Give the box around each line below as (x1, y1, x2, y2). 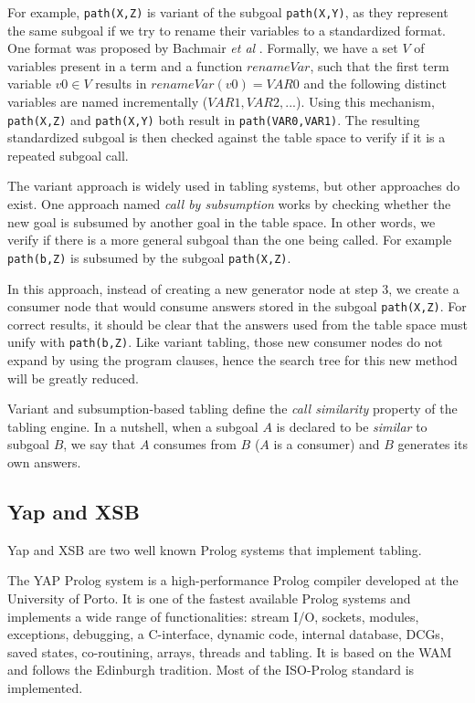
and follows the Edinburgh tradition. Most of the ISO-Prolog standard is (7, 660, 415, 679)
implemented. (7, 677, 83, 697)
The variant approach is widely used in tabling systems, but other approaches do (7, 176, 460, 195)
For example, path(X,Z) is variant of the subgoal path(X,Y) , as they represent (7, 3, 449, 21)
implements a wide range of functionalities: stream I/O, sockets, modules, (7, 606, 419, 625)
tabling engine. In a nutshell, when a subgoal (7, 416, 259, 435)
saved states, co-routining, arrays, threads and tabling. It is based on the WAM (7, 642, 452, 661)
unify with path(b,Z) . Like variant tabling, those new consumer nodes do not (7, 332, 443, 351)
